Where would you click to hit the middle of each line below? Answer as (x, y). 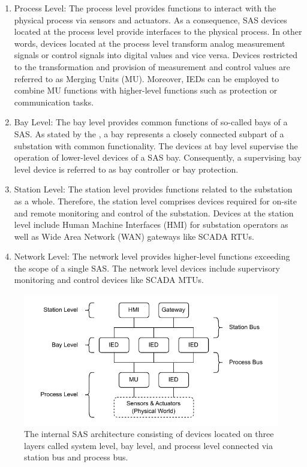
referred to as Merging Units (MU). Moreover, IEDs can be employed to (147, 78)
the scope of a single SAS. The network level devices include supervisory (147, 268)
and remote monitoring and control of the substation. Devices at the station (154, 213)
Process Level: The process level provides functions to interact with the (145, 8)
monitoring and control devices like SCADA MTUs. (109, 280)
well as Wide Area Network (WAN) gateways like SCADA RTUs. (134, 236)
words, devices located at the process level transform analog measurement (150, 43)
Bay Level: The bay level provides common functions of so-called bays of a (151, 122)
